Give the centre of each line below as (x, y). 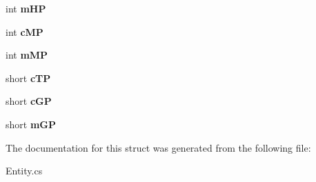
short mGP (31, 124)
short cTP (28, 78)
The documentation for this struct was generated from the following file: (158, 147)
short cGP (29, 101)
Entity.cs (24, 171)
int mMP (27, 55)
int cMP (24, 31)
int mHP (26, 8)
